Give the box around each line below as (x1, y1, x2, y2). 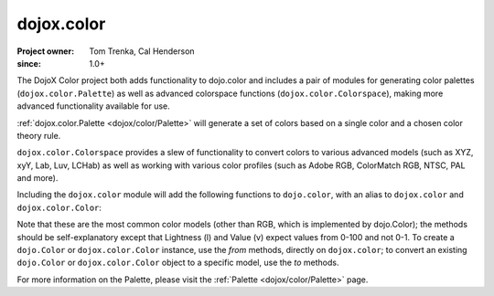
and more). (16, 173, 59, 184)
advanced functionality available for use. (16, 100, 171, 111)
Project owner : (16, 46, 75, 57)
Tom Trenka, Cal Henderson (89, 46, 196, 57)
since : (16, 58, 41, 69)
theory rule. (16, 130, 61, 141)
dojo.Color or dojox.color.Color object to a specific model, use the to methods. (16, 257, 339, 269)
